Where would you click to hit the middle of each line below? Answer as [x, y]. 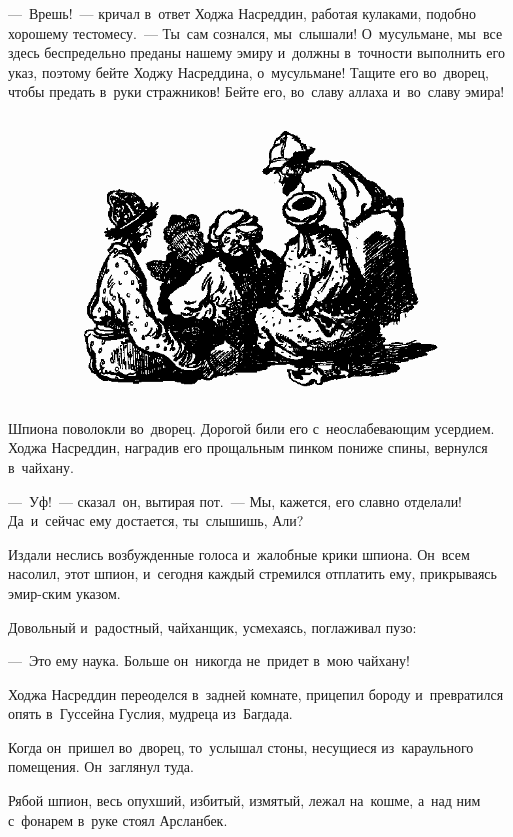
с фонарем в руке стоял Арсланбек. [118, 819]
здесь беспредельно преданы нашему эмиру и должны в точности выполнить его [256, 52]
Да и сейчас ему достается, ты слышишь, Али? [156, 520]
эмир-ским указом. [64, 592]
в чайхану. [41, 466]
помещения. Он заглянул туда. [101, 766]
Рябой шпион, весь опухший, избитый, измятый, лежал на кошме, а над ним [244, 800]
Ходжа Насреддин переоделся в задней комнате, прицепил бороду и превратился [256, 693]
